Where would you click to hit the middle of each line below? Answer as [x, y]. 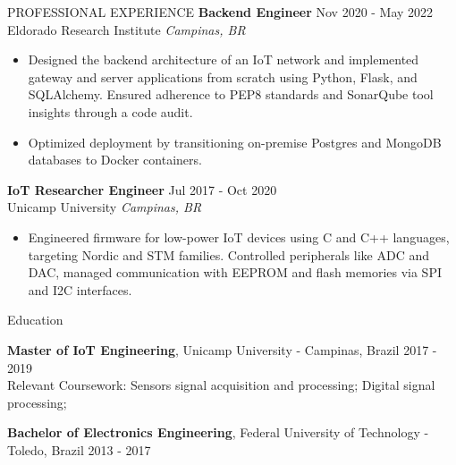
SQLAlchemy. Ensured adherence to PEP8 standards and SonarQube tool [231, 94]
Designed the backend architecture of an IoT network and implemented [224, 59]
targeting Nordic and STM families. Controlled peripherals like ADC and [228, 254]
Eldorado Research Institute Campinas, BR [127, 29]
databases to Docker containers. [115, 160]
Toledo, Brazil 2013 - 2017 [79, 449]
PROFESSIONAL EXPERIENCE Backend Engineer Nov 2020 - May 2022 [220, 12]
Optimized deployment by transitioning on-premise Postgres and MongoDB [235, 142]
